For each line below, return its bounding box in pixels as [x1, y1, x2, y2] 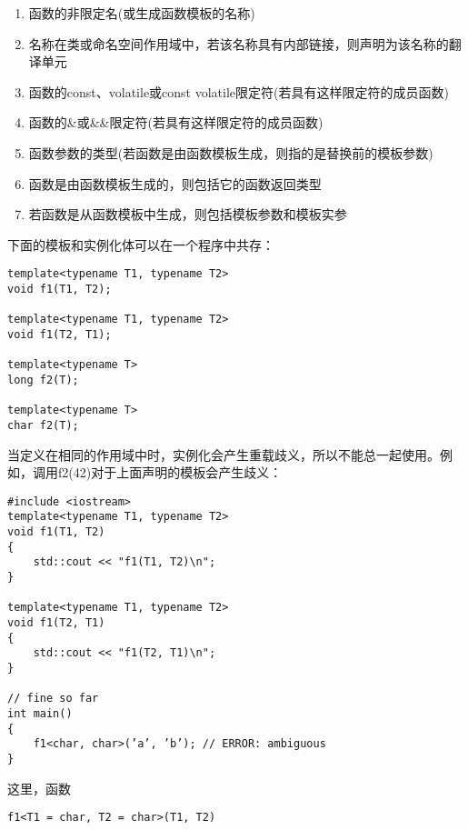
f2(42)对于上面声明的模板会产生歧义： [57, 463, 283, 482]
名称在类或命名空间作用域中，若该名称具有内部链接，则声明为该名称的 [28, 34, 449, 53]
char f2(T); [7, 418, 79, 432]
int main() [7, 706, 73, 720]
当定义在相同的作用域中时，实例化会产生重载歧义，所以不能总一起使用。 [7, 445, 440, 464]
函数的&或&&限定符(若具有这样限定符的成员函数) [28, 113, 324, 132]
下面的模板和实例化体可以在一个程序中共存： [7, 235, 274, 254]
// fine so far [7, 692, 99, 705]
